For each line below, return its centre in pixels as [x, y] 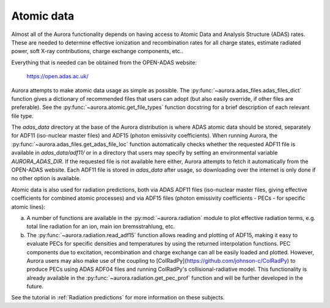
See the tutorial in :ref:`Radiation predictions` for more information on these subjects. [118, 298]
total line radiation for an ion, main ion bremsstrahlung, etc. [101, 227]
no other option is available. [46, 178]
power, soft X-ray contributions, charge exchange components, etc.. [97, 51]
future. [35, 287]
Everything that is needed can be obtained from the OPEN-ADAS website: [104, 62]
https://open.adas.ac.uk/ [57, 76]
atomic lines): [28, 207]
